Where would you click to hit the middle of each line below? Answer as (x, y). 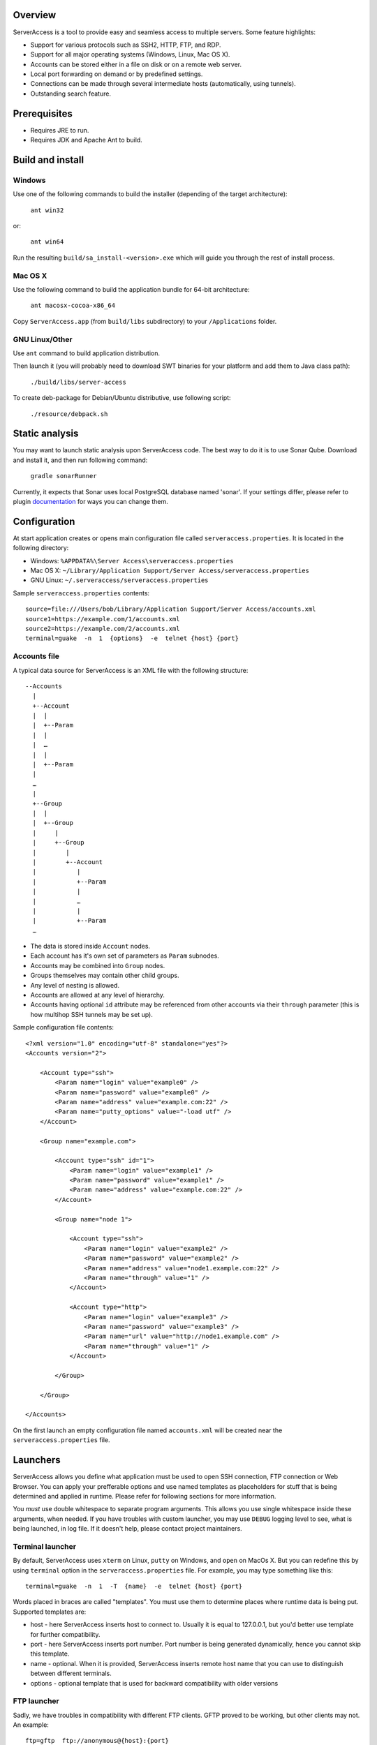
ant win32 (47, 210)
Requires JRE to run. (60, 130)
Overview (35, 15)
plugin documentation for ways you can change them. (90, 501)
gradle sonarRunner (64, 476)
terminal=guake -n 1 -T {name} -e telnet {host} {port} (134, 1586)
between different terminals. (71, 1673)
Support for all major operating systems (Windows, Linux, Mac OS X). (130, 54)
